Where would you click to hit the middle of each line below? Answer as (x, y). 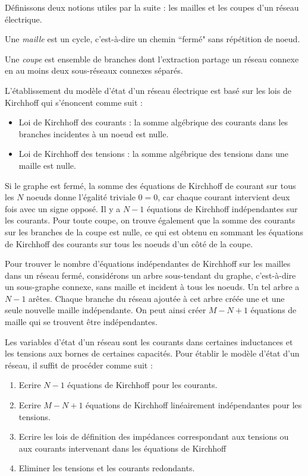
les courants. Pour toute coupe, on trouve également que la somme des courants (150, 220)
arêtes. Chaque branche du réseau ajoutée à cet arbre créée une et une (157, 298)
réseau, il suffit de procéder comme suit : (79, 365)
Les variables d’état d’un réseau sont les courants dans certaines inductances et (149, 341)
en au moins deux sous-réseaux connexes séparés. (94, 70)
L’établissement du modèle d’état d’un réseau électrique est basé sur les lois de (148, 90)
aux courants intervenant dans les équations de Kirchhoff (122, 448)
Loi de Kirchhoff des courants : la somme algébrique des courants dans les (153, 122)
